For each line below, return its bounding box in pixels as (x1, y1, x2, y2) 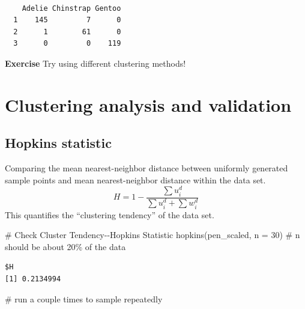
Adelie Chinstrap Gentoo (22, 4, 121, 13)
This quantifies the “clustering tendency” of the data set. (5, 208, 214, 221)
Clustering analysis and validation (5, 92, 292, 117)
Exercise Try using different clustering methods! (5, 57, 186, 69)
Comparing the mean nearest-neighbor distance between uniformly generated (5, 162, 288, 174)
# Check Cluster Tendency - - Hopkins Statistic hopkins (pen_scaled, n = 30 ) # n (5, 228, 300, 241)
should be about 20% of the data (5, 240, 126, 252)
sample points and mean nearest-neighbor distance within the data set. (5, 173, 266, 186)
